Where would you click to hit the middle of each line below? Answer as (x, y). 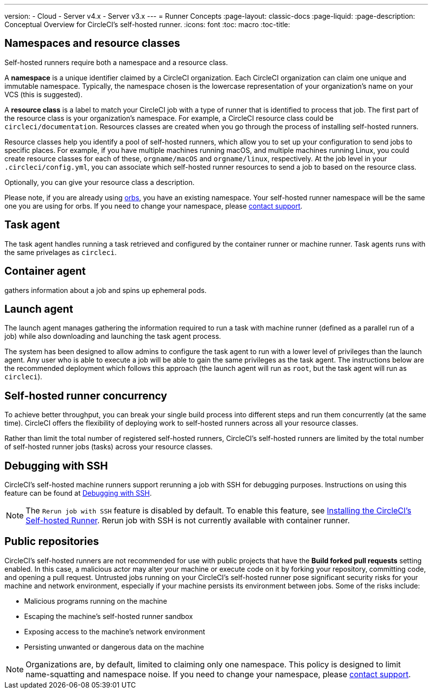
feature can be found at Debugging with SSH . (78, 493)
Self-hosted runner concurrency (86, 396)
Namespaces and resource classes (92, 43)
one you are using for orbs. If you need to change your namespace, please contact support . (153, 206)
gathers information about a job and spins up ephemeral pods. (106, 290)
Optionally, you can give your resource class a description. (100, 182)
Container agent (45, 271)
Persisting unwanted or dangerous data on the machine (114, 647)
